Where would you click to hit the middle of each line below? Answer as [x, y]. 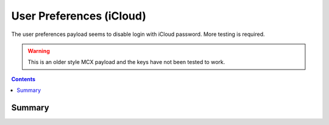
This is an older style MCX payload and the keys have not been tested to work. [126, 62]
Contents [23, 79]
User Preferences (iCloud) [79, 16]
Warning [39, 51]
